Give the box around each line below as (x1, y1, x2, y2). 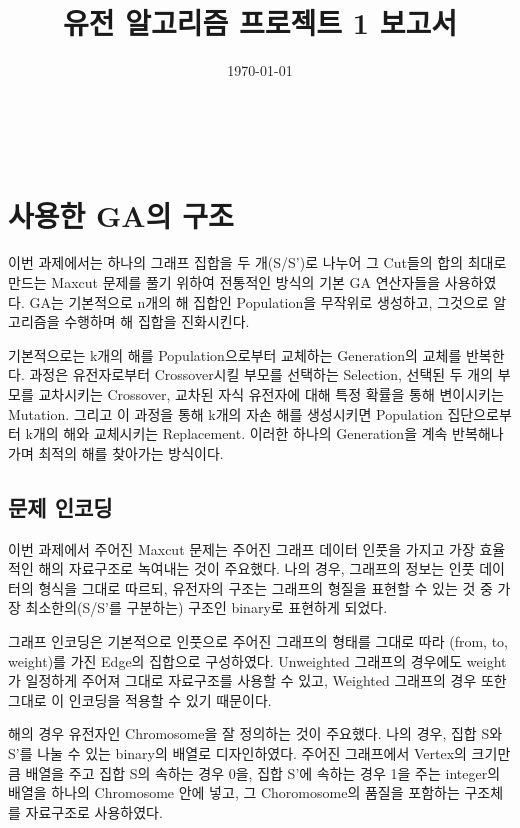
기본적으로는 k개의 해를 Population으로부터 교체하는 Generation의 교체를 (8, 344, 462, 365)
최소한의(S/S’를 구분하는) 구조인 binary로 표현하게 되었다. (25, 597, 388, 618)
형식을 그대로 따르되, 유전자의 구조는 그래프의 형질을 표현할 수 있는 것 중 (38, 577, 493, 598)
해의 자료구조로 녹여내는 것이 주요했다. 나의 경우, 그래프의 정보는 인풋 (38, 558, 475, 579)
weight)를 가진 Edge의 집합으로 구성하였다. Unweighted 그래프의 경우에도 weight (8, 650, 507, 671)
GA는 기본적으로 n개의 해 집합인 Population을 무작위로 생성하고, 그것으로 (29, 291, 489, 312)
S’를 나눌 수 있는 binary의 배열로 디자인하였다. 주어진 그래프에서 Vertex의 (8, 742, 467, 763)
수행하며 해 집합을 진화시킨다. (64, 311, 250, 332)
